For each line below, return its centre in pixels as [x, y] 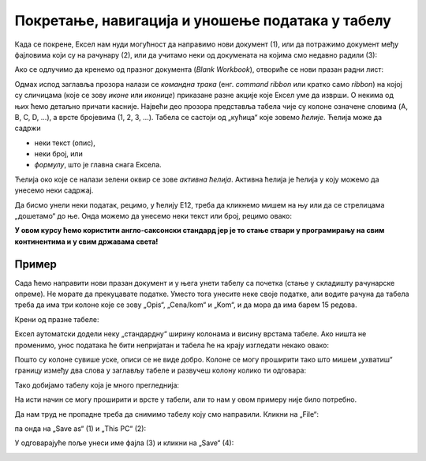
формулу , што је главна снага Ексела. [98, 165]
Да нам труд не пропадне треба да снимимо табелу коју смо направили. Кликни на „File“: [167, 414]
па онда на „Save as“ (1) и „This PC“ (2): [80, 429]
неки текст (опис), [65, 143]
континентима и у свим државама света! [86, 242]
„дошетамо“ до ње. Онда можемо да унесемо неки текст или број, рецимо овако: [153, 216]
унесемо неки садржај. [54, 190]
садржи [28, 128]
